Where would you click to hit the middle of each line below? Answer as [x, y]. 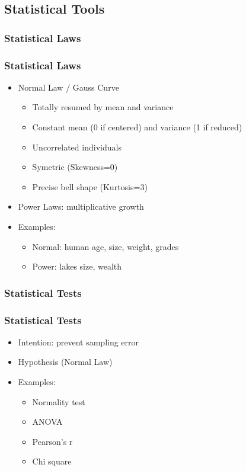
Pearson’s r [52, 441]
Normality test [59, 401]
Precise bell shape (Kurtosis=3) [90, 186]
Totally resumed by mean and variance [103, 107]
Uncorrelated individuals [77, 147]
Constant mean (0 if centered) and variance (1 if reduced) [137, 127]
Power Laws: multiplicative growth [81, 206]
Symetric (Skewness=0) [75, 167]
